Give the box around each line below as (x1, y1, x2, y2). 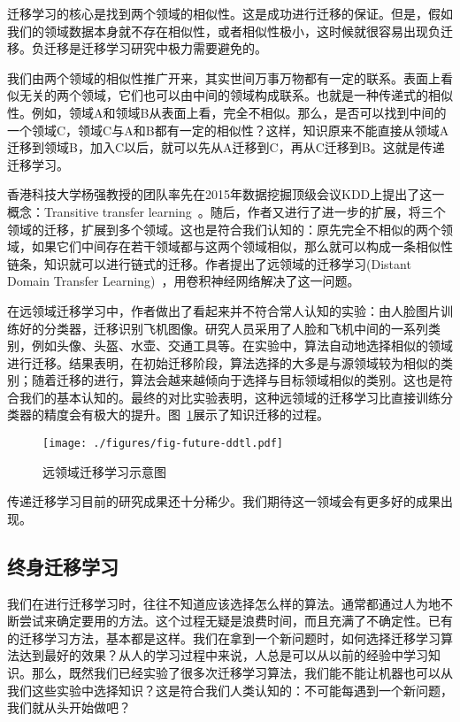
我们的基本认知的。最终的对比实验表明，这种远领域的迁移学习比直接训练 (19, 388, 441, 406)
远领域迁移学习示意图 (42, 462, 166, 480)
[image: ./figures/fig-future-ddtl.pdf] (42, 437, 284, 450)
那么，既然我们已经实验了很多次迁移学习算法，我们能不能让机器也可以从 (31, 664, 453, 682)
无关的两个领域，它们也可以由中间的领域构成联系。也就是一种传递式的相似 (19, 86, 453, 104)
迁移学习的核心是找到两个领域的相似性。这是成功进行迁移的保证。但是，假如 (7, 4, 453, 22)
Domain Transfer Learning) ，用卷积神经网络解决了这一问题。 (7, 272, 360, 290)
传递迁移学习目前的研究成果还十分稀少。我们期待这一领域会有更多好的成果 (7, 492, 441, 511)
